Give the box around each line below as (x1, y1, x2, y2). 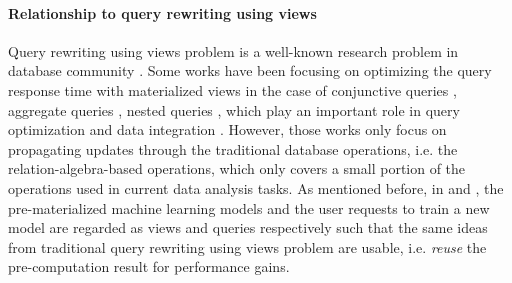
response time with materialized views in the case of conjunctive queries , (8, 79, 457, 100)
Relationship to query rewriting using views (8, 2, 317, 23)
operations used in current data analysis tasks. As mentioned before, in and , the (8, 177, 504, 198)
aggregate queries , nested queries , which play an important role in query (8, 99, 460, 120)
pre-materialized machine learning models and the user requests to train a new (8, 197, 490, 218)
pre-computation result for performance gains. (8, 256, 290, 277)
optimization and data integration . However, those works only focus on (8, 119, 447, 140)
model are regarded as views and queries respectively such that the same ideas (8, 217, 488, 238)
